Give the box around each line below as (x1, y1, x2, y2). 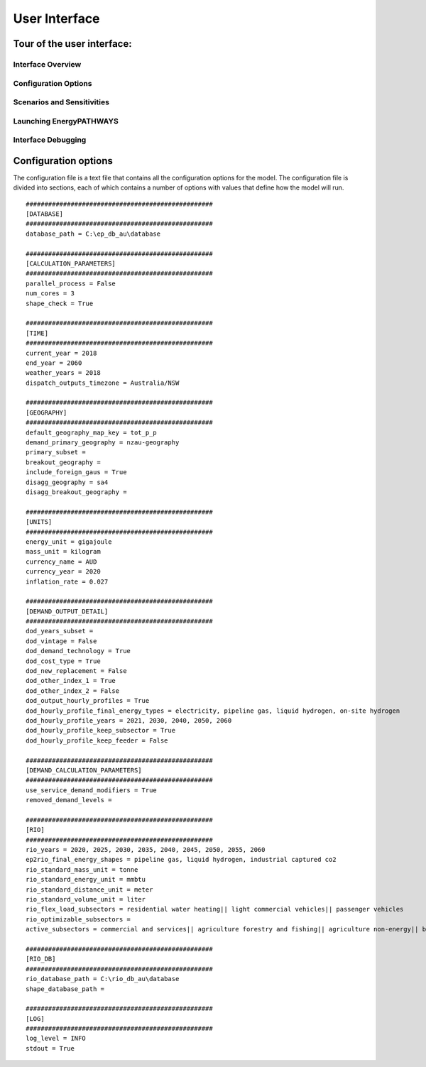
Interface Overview (13, 59, 82, 69)
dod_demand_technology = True (26, 647, 131, 655)
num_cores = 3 (26, 290, 75, 297)
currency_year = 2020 (26, 568, 101, 576)
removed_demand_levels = (26, 796, 112, 804)
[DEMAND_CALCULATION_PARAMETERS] (26, 766, 142, 774)
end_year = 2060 (26, 359, 82, 367)
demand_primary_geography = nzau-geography (26, 439, 180, 447)
